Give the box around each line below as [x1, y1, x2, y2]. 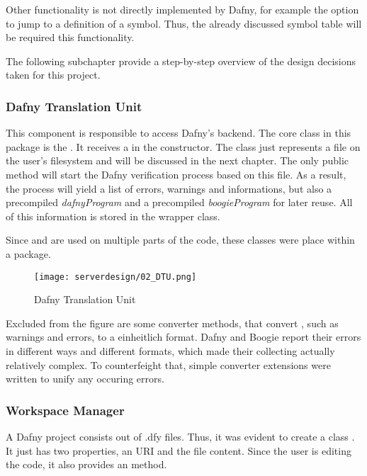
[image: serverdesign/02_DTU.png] [34, 271, 197, 282]
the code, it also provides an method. [6, 457, 167, 472]
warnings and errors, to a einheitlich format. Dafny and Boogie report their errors [6, 329, 361, 344]
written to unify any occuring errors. [6, 371, 164, 386]
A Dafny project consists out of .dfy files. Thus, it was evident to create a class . [6, 429, 355, 443]
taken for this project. [6, 67, 101, 82]
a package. [6, 246, 51, 261]
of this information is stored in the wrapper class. [6, 208, 220, 223]
